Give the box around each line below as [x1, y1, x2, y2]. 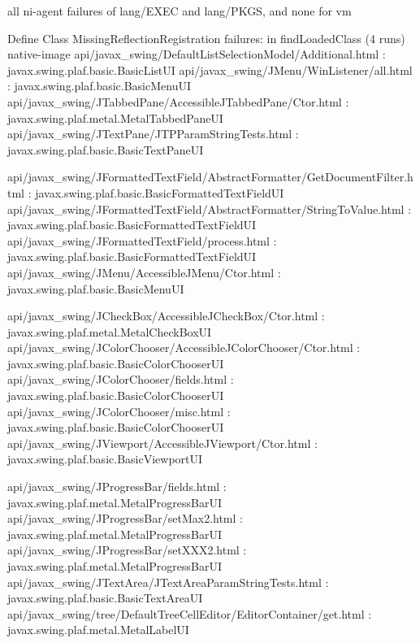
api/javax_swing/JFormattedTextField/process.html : [7, 232, 277, 249]
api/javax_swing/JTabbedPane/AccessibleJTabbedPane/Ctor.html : [7, 93, 349, 110]
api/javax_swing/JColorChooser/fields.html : [7, 371, 234, 388]
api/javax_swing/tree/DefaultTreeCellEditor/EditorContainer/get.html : [7, 605, 372, 622]
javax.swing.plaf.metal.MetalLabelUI [7, 621, 189, 638]
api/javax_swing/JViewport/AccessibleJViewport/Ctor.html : [7, 434, 318, 451]
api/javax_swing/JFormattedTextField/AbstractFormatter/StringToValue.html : [7, 200, 412, 217]
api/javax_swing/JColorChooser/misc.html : [7, 402, 231, 419]
